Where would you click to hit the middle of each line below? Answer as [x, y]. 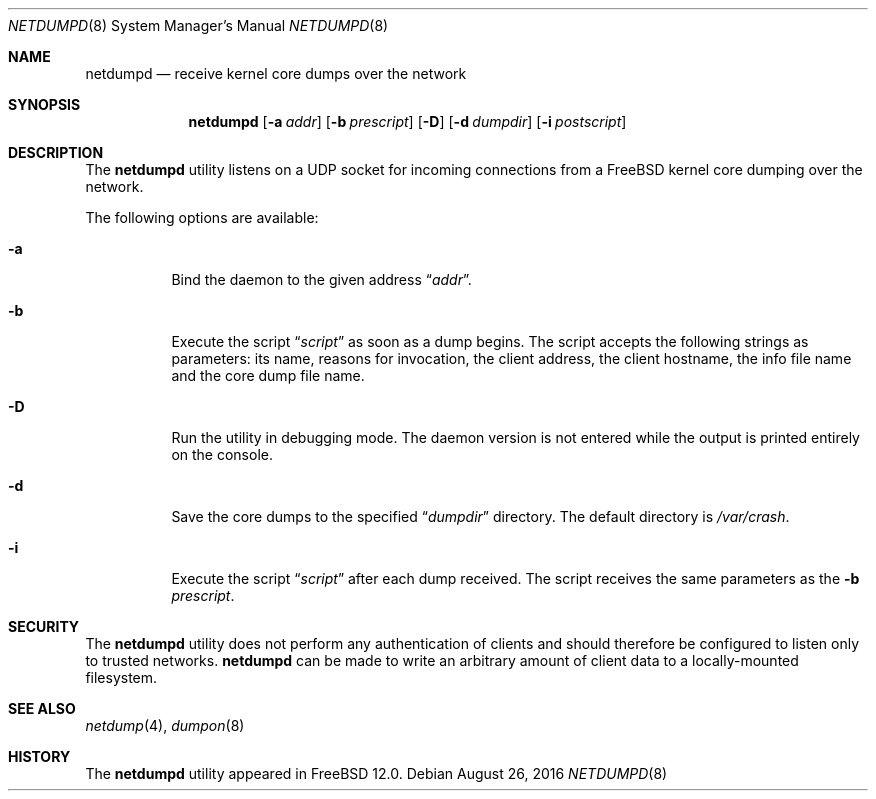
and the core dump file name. [268, 375]
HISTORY [39, 756]
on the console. [222, 454]
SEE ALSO [42, 708]
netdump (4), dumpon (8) [165, 725]
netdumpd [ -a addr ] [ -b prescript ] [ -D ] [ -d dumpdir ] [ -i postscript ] [407, 121]
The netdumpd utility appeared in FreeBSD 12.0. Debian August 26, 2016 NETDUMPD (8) [376, 773]
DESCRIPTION [56, 152]
